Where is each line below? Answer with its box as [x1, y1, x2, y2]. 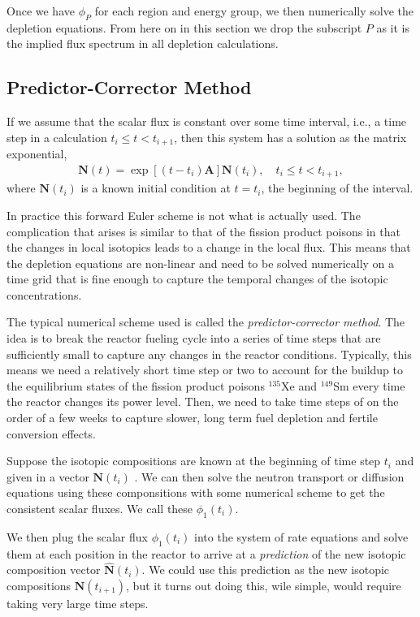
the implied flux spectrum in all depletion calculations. [6, 35, 279, 52]
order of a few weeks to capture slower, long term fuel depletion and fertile [6, 409, 378, 426]
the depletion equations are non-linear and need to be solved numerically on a [6, 254, 395, 271]
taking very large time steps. [6, 595, 149, 611]
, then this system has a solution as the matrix [174, 128, 407, 145]
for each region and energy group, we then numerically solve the [94, 2, 414, 19]
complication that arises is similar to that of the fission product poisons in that [6, 222, 401, 239]
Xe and [281, 377, 317, 394]
